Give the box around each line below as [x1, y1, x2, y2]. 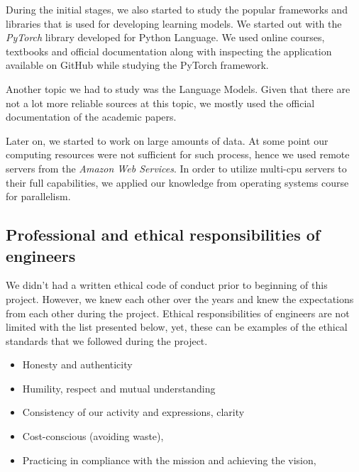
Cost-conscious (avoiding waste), [22, 429, 164, 444]
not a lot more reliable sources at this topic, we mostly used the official [6, 95, 315, 110]
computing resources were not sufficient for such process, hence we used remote [6, 147, 350, 162]
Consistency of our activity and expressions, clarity [22, 405, 245, 419]
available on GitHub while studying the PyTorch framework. [6, 57, 269, 72]
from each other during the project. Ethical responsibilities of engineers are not [6, 305, 350, 320]
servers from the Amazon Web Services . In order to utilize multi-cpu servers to [6, 160, 347, 175]
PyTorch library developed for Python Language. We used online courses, [6, 30, 325, 45]
